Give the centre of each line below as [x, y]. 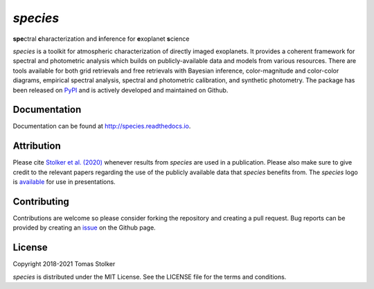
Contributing [41, 202]
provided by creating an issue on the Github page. [84, 227]
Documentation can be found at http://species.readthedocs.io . [102, 126]
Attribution [37, 146]
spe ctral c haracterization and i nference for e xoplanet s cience [101, 39]
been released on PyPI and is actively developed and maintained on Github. [121, 90]
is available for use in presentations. [64, 182]
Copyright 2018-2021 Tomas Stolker [64, 264]
